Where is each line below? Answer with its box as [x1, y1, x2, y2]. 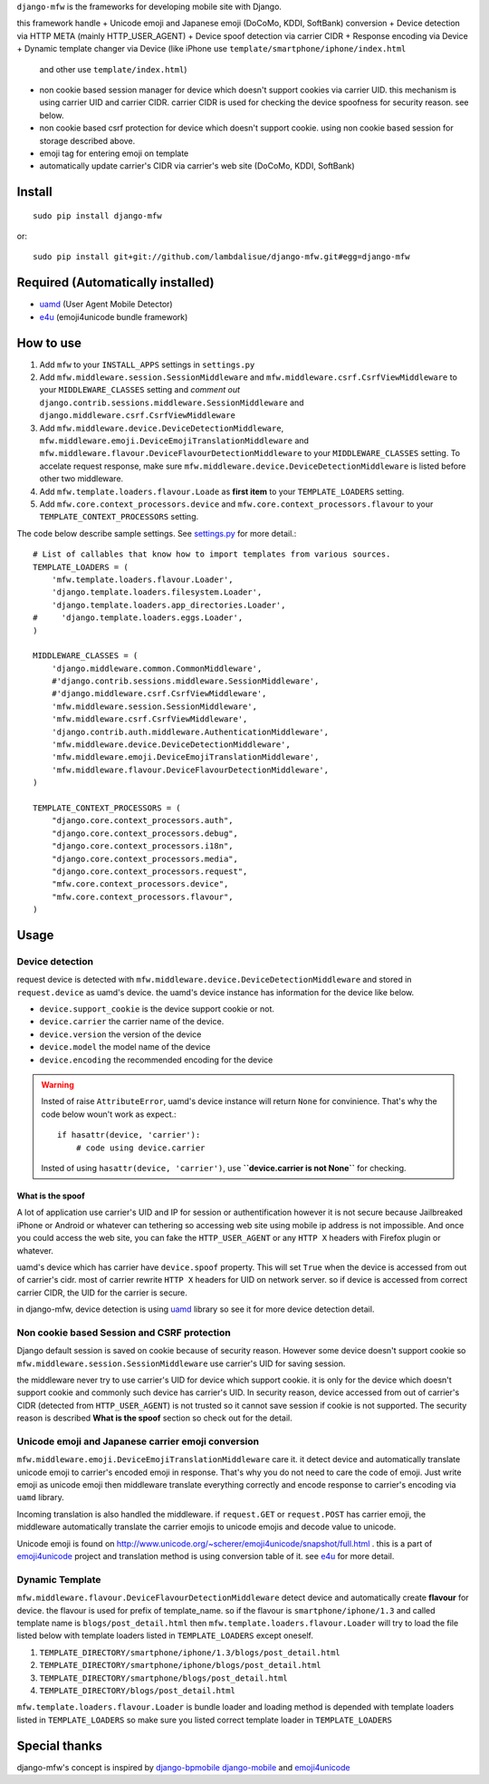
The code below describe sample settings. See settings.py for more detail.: [16, 528, 297, 538]
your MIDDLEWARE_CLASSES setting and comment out [39, 384, 240, 395]
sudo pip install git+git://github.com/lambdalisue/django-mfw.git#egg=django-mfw [33, 252, 410, 262]
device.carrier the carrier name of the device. [39, 1016, 225, 1027]
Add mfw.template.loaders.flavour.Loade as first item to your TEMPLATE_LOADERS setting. [39, 486, 405, 497]
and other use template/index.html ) [39, 63, 187, 74]
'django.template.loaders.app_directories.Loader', [51, 599, 286, 610]
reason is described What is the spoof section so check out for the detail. [16, 1412, 293, 1423]
